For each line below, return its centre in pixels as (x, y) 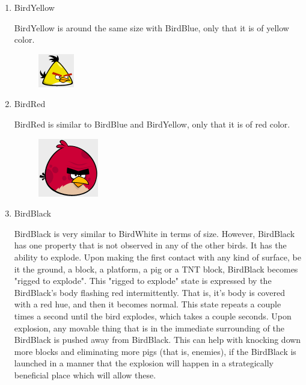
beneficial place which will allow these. (85, 374)
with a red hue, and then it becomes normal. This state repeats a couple (148, 304)
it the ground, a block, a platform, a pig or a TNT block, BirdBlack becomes (156, 269)
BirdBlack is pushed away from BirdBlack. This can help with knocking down (158, 340)
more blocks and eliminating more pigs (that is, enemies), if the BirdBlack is (155, 351)
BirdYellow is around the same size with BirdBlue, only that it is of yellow (151, 27)
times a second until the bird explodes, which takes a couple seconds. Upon (153, 316)
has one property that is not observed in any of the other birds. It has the (150, 245)
